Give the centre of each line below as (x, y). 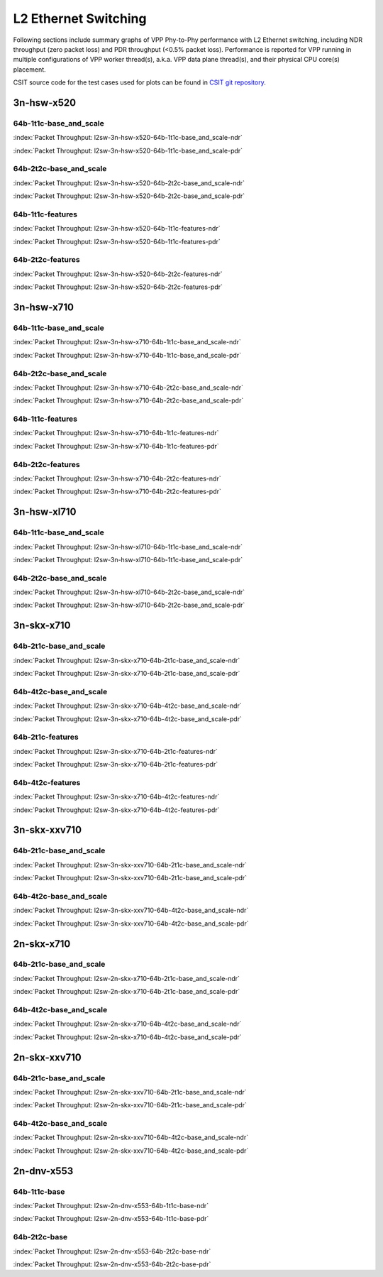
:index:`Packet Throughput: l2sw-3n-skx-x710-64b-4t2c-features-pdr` (116, 810)
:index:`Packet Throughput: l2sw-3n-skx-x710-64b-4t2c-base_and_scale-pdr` (128, 719)
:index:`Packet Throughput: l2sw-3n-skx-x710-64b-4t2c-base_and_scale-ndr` (127, 706)
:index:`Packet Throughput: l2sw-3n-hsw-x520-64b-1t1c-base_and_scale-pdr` (128, 150)
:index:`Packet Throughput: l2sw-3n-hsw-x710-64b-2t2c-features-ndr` (117, 478)
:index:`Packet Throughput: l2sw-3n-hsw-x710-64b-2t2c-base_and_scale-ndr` (128, 388)
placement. (29, 69)
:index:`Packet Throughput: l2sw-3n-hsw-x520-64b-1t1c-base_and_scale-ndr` (128, 138)
